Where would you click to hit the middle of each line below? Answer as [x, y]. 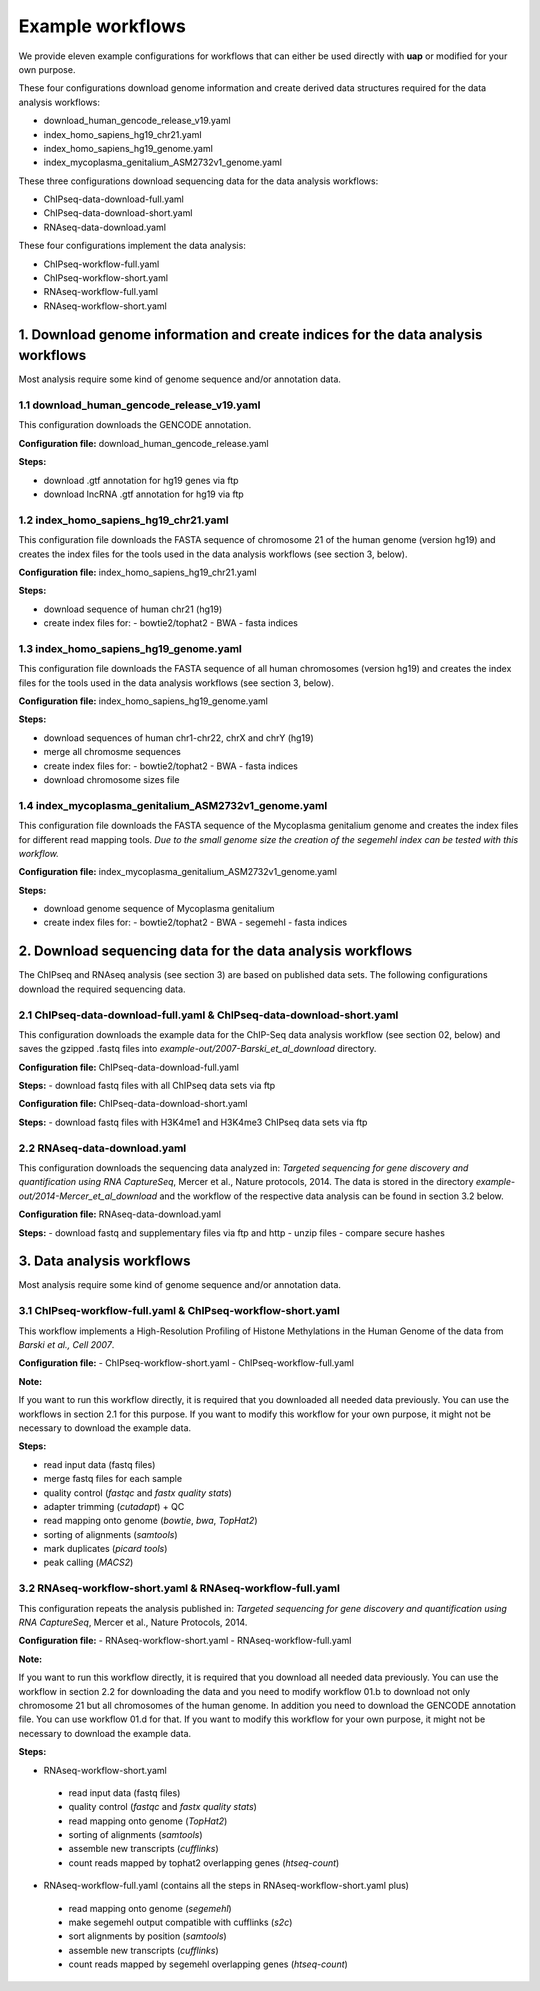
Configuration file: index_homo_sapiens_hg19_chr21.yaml [137, 572]
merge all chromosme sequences [112, 752]
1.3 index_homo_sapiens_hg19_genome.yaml [130, 648]
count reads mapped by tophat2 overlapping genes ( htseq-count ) [204, 1862]
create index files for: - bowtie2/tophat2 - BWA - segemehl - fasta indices [195, 922]
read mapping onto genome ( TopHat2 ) [148, 1821]
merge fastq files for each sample [113, 1479]
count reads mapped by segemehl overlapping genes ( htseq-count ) [208, 1964]
